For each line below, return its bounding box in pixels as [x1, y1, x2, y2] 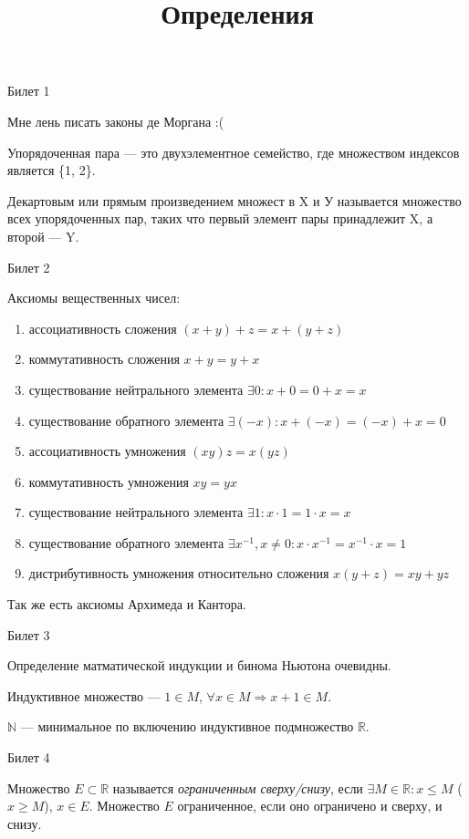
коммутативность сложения [28, 349, 180, 368]
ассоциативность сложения [28, 318, 177, 337]
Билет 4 [7, 748, 50, 767]
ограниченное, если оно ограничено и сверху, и [177, 796, 443, 815]
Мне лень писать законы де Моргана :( [7, 111, 224, 130]
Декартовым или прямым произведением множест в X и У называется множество [7, 191, 462, 210]
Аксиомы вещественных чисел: [7, 288, 181, 307]
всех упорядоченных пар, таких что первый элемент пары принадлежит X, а [7, 209, 433, 228]
